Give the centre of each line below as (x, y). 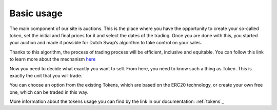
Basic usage (36, 13)
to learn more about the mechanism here (53, 59)
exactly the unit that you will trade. (46, 75)
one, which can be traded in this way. (49, 92)
